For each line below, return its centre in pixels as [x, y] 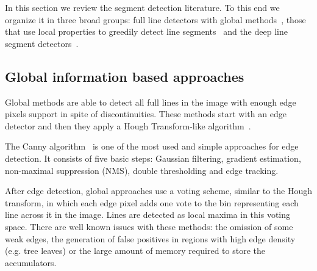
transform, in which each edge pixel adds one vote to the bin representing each [152, 202]
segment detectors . [42, 43]
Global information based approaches [125, 76]
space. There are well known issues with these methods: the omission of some [149, 226]
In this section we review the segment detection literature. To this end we [142, 7]
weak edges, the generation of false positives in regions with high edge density [150, 238]
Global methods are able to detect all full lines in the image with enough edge [151, 102]
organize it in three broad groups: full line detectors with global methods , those [155, 19]
